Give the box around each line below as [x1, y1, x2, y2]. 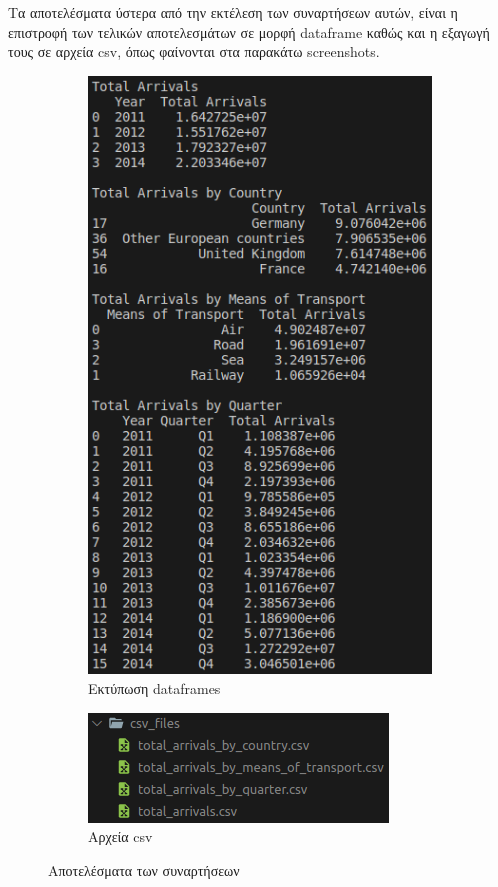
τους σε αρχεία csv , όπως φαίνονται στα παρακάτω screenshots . [8, 41, 380, 62]
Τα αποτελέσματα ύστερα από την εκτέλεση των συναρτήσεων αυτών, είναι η [8, 2, 458, 22]
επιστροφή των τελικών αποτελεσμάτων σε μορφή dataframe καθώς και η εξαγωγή [8, 21, 490, 42]
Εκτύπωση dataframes [88, 678, 221, 699]
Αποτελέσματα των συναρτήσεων [48, 859, 240, 880]
